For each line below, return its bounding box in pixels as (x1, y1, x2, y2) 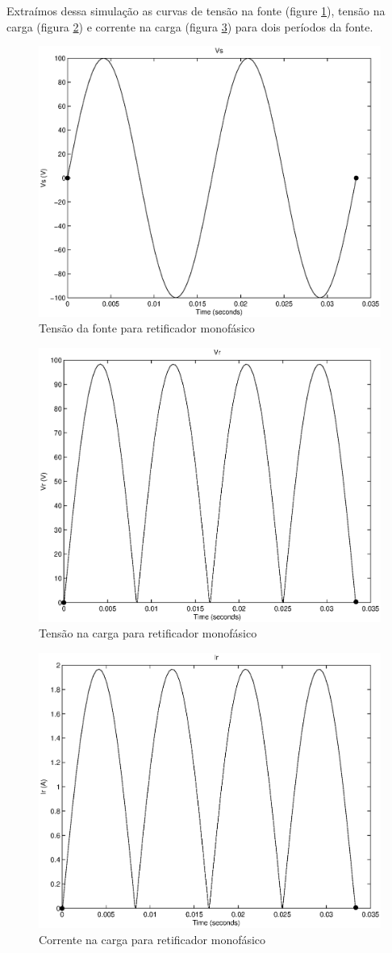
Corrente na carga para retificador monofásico (39, 930, 266, 947)
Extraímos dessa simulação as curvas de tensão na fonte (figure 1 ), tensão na (6, 2, 386, 19)
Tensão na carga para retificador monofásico (39, 625, 257, 642)
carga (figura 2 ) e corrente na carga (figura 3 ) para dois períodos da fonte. (6, 18, 373, 35)
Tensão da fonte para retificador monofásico (39, 320, 255, 336)
